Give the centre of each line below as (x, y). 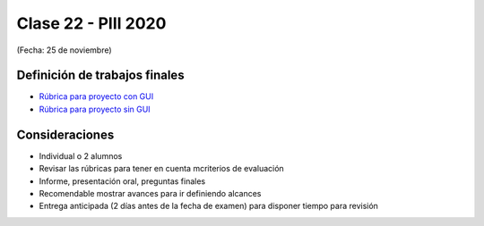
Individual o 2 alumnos (81, 155)
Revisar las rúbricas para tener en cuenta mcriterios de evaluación (161, 169)
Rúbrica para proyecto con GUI (96, 96)
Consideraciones (65, 134)
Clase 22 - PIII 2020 (91, 23)
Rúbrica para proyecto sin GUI (95, 109)
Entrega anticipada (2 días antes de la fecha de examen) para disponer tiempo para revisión (208, 206)
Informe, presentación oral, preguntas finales (122, 181)
